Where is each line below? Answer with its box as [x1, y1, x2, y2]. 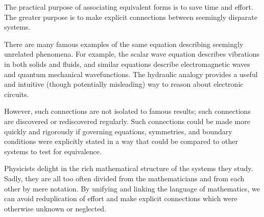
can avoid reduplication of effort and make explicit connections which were [4, 193, 237, 204]
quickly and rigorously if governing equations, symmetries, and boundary [4, 126, 232, 136]
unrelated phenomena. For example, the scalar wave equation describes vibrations [4, 49, 260, 59]
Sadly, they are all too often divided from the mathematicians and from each [4, 173, 245, 183]
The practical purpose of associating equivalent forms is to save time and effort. [4, 2, 253, 12]
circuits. [4, 88, 29, 99]
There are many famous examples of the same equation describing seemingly [4, 38, 244, 49]
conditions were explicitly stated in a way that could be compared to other [4, 136, 238, 147]
